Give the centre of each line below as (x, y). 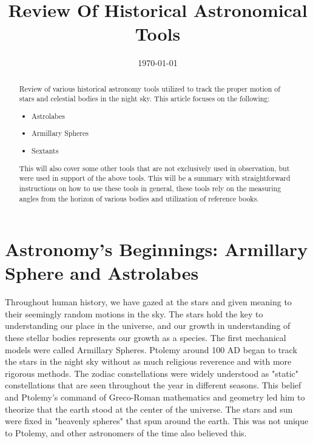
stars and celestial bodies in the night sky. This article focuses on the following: (144, 99)
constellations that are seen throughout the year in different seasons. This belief (153, 385)
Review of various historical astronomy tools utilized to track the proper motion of (150, 88)
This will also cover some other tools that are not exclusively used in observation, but (154, 168)
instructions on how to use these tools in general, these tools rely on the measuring (150, 188)
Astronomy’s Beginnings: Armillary (156, 249)
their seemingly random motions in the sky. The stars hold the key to (134, 313)
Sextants (45, 150)
